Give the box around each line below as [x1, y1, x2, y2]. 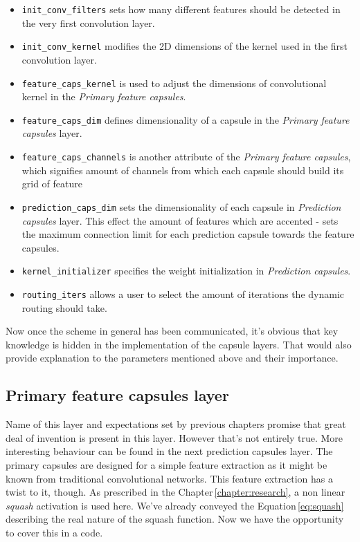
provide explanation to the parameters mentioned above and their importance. [6, 351, 339, 365]
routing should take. [21, 300, 107, 315]
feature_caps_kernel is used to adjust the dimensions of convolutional [21, 75, 327, 90]
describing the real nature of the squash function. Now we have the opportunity [6, 512, 344, 526]
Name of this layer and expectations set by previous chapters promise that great [6, 417, 346, 431]
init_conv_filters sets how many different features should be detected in [21, 2, 341, 16]
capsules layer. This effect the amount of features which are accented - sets [21, 213, 339, 227]
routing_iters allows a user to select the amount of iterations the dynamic [21, 286, 344, 301]
